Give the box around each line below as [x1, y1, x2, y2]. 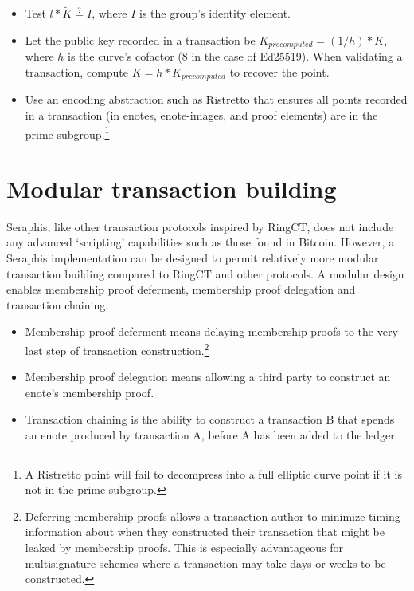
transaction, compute [25, 63, 129, 80]
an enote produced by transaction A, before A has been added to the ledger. [25, 427, 398, 443]
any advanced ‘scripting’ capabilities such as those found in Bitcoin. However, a [6, 234, 395, 250]
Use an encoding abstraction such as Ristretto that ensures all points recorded [25, 91, 408, 108]
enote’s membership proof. [25, 384, 154, 400]
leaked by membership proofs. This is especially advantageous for [25, 539, 343, 556]
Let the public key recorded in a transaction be [25, 31, 256, 48]
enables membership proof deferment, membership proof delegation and [6, 281, 356, 297]
